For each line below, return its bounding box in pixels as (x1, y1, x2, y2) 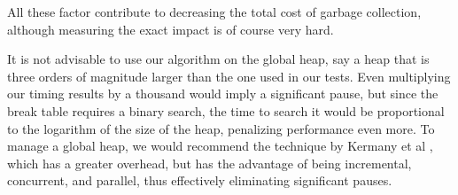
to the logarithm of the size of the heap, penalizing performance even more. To (7, 119, 435, 137)
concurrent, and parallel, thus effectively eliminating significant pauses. (7, 171, 392, 190)
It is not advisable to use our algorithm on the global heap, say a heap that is (7, 50, 430, 68)
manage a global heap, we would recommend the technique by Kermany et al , (7, 136, 433, 155)
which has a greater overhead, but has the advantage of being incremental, (7, 153, 412, 172)
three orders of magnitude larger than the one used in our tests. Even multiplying (7, 66, 451, 85)
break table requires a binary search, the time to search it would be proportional (7, 101, 445, 120)
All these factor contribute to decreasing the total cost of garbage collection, (7, 3, 422, 20)
